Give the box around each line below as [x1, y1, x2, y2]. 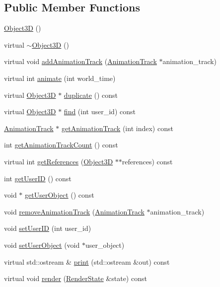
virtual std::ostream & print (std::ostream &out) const [4, 256, 170, 267]
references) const [122, 156, 173, 166]
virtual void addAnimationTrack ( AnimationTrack [4, 56, 157, 67]
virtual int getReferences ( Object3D [4, 156, 113, 166]
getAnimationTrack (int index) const [61, 123, 173, 133]
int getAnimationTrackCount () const [4, 140, 118, 150]
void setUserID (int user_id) [4, 223, 91, 233]
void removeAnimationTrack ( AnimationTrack [4, 206, 145, 216]
